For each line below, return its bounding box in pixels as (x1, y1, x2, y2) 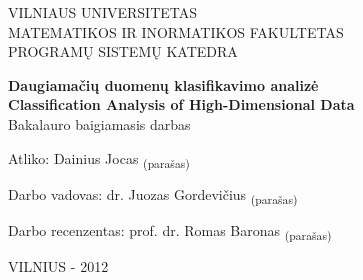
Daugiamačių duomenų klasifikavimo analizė (8, 74, 319, 95)
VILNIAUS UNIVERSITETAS (8, 2, 198, 22)
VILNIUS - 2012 (8, 255, 109, 276)
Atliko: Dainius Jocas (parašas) (8, 147, 190, 171)
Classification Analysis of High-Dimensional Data (8, 94, 355, 115)
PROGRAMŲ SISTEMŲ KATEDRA (8, 41, 238, 62)
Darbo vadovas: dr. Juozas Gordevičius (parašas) (8, 183, 298, 207)
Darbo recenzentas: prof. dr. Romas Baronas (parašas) (8, 219, 332, 243)
